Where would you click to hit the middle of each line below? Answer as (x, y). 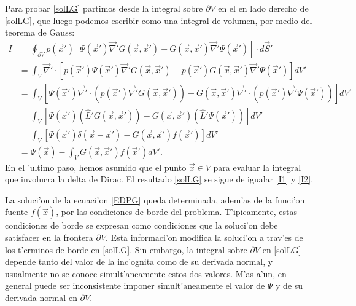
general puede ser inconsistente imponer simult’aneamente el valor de (135, 285)
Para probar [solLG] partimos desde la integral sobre (104, 8)
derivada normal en (41, 297)
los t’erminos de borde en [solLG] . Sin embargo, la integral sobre (126, 249)
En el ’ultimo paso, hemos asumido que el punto (96, 167)
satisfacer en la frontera (49, 237)
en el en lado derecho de (263, 8)
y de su (289, 285)
